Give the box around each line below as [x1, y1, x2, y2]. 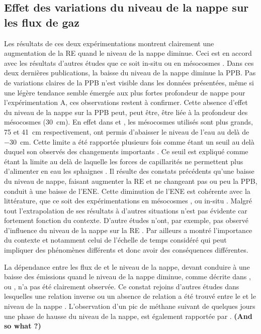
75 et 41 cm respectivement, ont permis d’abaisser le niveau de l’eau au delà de [4, 126, 249, 137]
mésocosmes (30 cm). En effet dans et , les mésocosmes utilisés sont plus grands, [4, 117, 253, 127]
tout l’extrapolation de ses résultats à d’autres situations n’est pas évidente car [4, 205, 247, 215]
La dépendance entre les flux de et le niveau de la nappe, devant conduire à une [4, 261, 250, 272]
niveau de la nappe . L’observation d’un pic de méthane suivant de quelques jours [4, 301, 255, 311]
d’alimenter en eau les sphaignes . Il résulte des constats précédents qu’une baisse [4, 166, 254, 176]
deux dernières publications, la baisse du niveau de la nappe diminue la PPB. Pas [4, 67, 256, 78]
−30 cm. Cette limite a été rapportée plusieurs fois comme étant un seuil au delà [4, 136, 254, 147]
